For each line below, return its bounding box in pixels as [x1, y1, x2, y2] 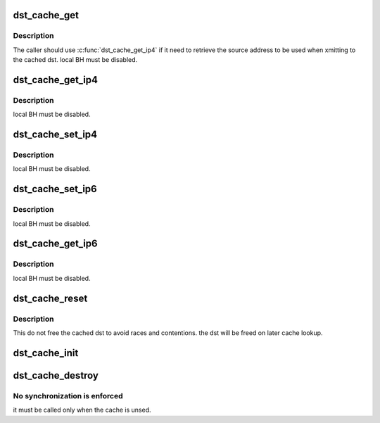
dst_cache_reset [13, 292, 88, 304]
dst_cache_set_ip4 [13, 129, 98, 141]
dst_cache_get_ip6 [13, 238, 98, 250]
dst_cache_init [13, 347, 79, 359]
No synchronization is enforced [13, 391, 123, 400]
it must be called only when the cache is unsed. [13, 405, 151, 415]
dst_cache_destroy [13, 370, 99, 381]
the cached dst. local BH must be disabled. [13, 56, 138, 64]
